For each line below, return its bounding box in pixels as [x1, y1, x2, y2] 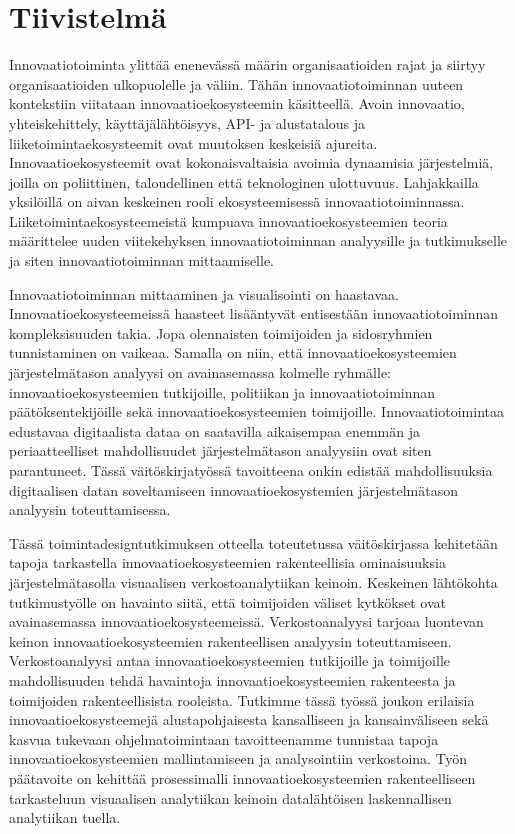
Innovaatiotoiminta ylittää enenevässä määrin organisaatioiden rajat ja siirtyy [9, 54, 486, 75]
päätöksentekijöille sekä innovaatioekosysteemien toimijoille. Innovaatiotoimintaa [9, 401, 504, 422]
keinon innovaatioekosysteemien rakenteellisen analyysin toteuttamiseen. [9, 630, 452, 651]
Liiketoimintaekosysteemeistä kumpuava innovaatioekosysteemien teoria [9, 210, 448, 231]
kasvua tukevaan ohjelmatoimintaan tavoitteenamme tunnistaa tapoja [9, 728, 439, 749]
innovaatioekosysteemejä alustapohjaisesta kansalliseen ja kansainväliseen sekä [9, 709, 489, 730]
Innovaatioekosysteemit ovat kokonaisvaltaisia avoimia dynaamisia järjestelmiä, [9, 152, 494, 173]
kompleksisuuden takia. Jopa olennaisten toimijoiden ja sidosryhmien [9, 322, 433, 343]
